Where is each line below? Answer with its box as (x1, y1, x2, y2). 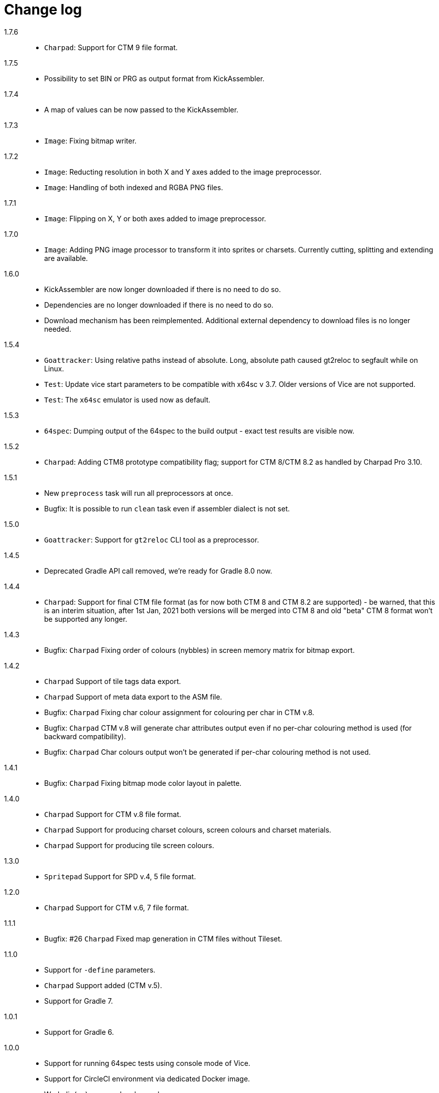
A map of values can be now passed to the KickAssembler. (44, 105, 239, 114)
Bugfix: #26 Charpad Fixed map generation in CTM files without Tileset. (44, 934, 282, 943)
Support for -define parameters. (44, 965, 156, 974)
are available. (44, 253, 88, 262)
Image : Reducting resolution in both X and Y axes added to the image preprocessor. (44, 167, 322, 176)
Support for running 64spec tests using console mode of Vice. (44, 1058, 250, 1067)
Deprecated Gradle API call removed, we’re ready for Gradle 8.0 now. (44, 566, 272, 575)
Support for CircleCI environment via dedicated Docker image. (44, 1074, 250, 1083)
